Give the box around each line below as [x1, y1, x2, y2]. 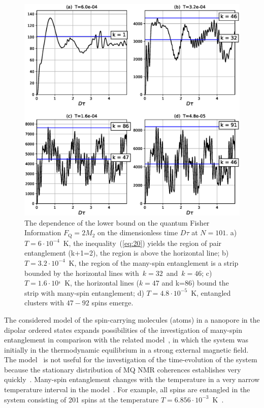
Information [24, 227, 61, 238]
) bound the [192, 277, 229, 288]
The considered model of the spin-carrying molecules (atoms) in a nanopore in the [4, 314, 260, 325]
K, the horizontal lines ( [64, 277, 139, 288]
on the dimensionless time [97, 227, 178, 238]
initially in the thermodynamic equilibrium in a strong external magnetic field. [4, 344, 249, 355]
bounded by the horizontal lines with [24, 267, 139, 278]
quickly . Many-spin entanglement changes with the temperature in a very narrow [4, 374, 260, 385]
